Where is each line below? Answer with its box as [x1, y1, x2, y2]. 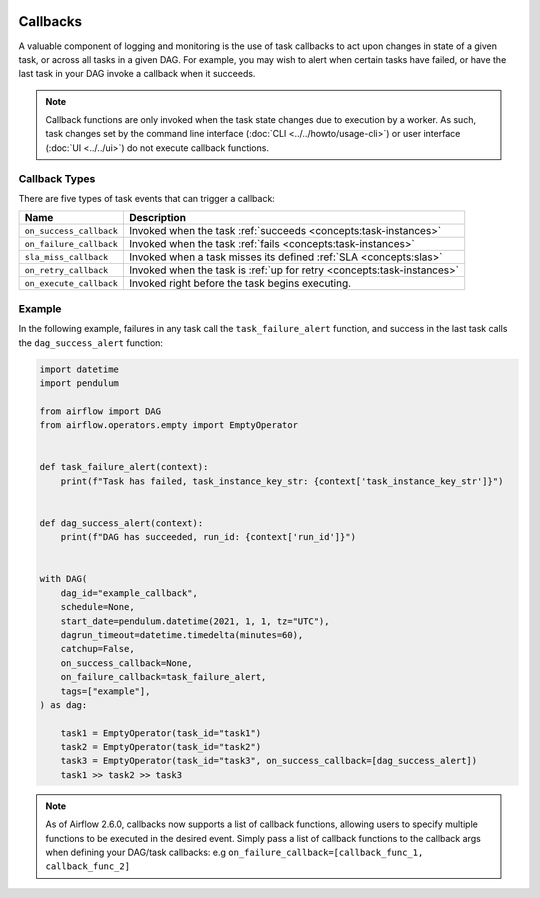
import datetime [39, 363, 120, 375]
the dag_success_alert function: [18, 336, 164, 349]
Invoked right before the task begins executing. [128, 276, 352, 290]
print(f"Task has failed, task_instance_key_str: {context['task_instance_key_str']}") [60, 475, 504, 487]
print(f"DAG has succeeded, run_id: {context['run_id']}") [60, 531, 357, 543]
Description [128, 211, 187, 225]
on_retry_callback [24, 265, 109, 275]
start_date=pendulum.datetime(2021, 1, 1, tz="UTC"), [60, 615, 330, 627]
